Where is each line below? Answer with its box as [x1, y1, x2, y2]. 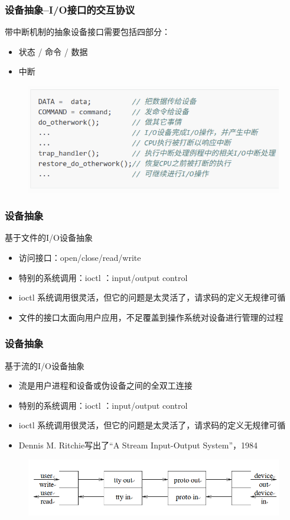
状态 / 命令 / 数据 [18, 45, 88, 57]
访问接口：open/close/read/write [18, 251, 141, 264]
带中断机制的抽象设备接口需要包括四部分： [5, 25, 170, 38]
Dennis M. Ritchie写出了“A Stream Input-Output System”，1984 [18, 438, 258, 451]
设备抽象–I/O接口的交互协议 [5, 2, 135, 17]
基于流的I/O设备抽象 [5, 359, 84, 372]
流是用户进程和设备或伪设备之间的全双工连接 [18, 379, 193, 392]
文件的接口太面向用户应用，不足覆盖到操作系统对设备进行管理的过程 [18, 311, 284, 323]
